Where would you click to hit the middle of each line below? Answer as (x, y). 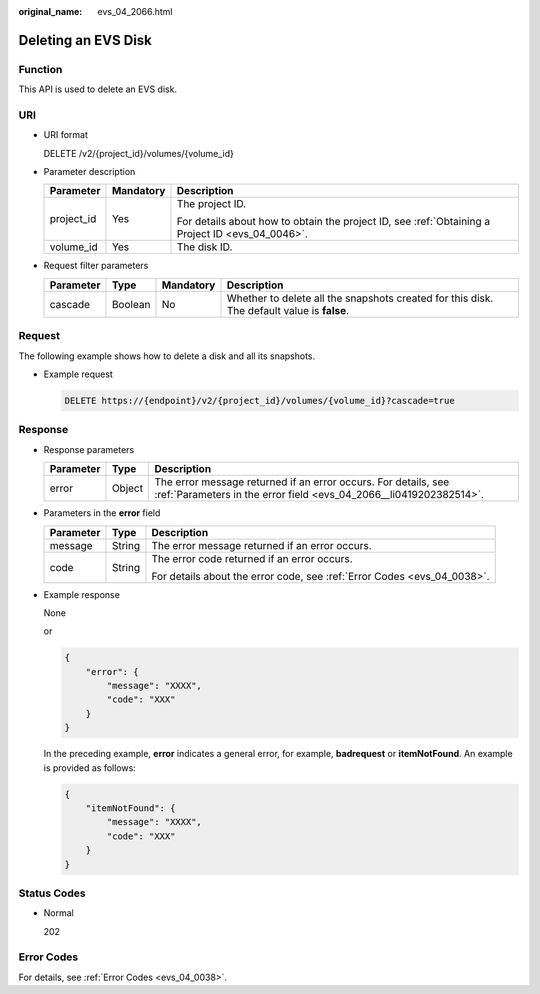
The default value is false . (288, 310)
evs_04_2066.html (135, 11)
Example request (78, 374)
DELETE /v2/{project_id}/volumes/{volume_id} (139, 153)
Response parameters (89, 449)
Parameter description (89, 172)
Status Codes (52, 893)
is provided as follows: (90, 767)
